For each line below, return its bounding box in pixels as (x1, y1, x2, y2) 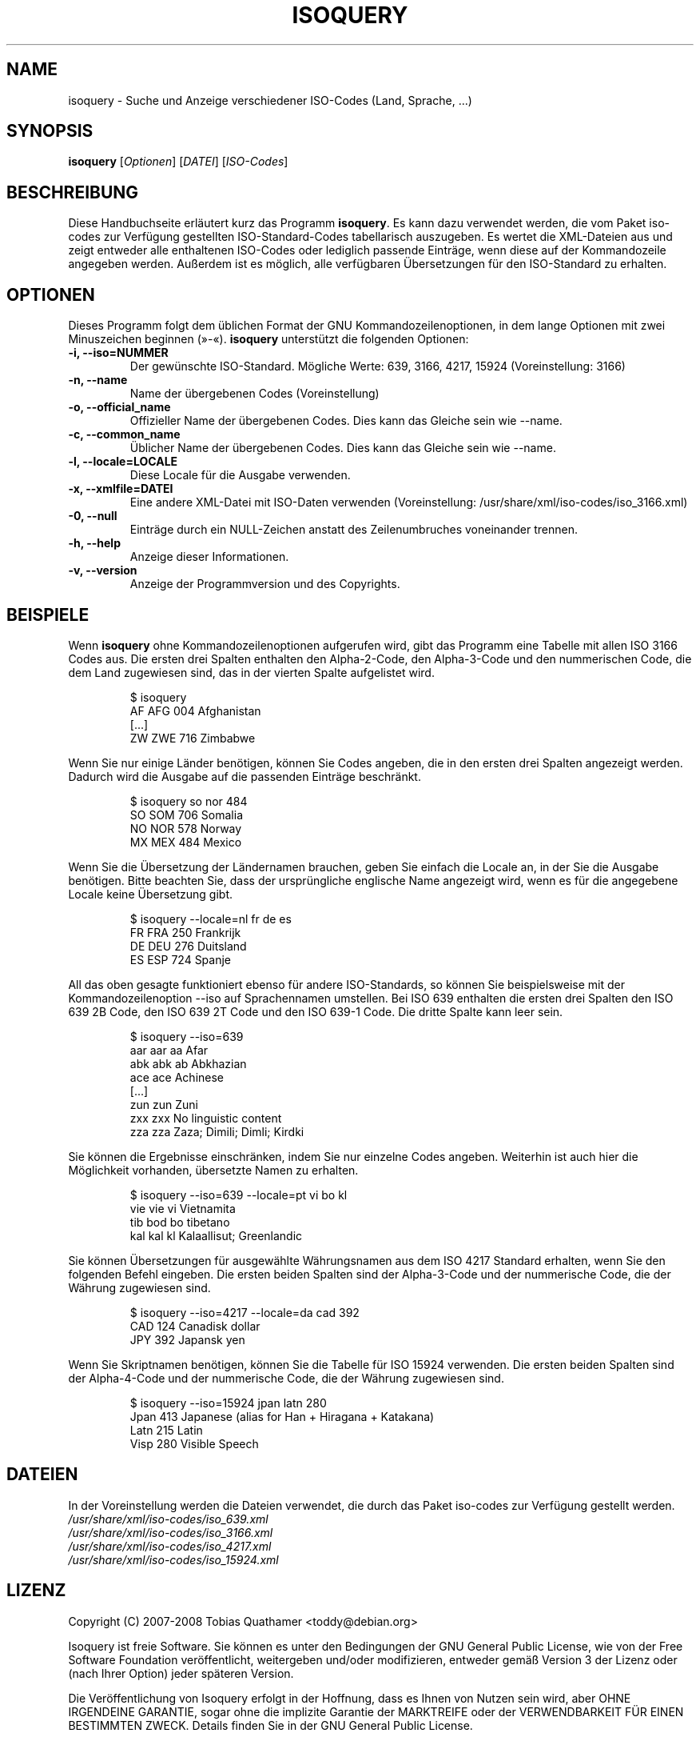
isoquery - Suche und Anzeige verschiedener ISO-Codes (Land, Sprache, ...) (68, 93, 472, 107)
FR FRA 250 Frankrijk (129, 925, 241, 939)
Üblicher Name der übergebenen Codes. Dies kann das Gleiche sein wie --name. (129, 441, 556, 455)
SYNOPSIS (6, 121, 93, 142)
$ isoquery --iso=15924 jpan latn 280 (129, 1395, 327, 1410)
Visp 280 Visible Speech (129, 1436, 259, 1451)
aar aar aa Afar (129, 1043, 209, 1057)
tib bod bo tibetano (129, 1215, 230, 1229)
